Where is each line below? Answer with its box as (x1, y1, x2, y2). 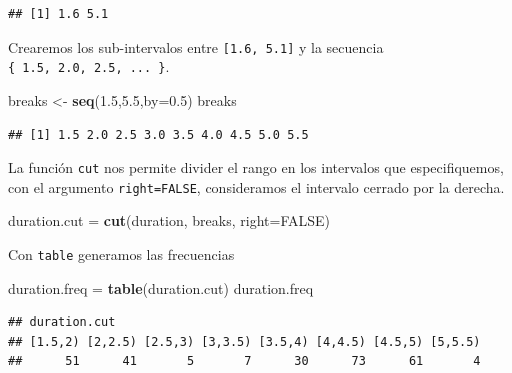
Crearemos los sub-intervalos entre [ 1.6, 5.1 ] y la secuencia (8, 36, 384, 57)
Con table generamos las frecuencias (8, 244, 235, 264)
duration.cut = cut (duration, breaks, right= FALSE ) (8, 210, 330, 231)
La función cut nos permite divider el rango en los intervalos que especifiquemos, (8, 157, 504, 178)
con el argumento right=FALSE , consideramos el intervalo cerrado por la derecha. (8, 176, 505, 197)
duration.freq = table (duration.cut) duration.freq (8, 277, 314, 298)
